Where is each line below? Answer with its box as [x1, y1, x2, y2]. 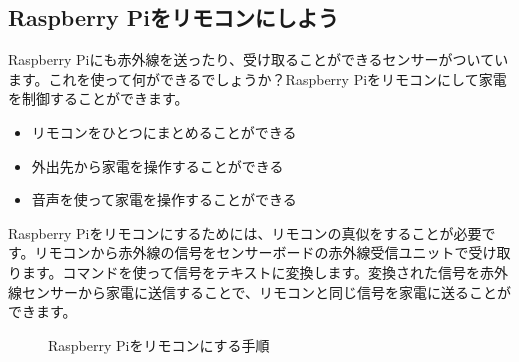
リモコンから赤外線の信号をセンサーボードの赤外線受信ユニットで [34, 242, 469, 263]
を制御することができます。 [8, 88, 189, 109]
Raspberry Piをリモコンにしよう [8, 2, 339, 33]
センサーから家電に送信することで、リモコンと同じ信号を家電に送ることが [21, 281, 512, 302]
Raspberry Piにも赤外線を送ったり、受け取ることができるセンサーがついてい [8, 49, 509, 70]
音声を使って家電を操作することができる [31, 189, 297, 210]
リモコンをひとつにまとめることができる [31, 121, 297, 142]
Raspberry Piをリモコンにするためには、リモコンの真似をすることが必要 [8, 222, 482, 243]
